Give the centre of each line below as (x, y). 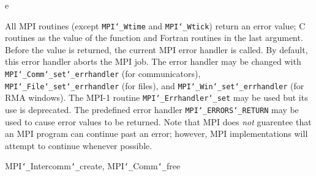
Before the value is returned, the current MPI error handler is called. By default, (156, 49)
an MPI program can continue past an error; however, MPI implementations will (156, 134)
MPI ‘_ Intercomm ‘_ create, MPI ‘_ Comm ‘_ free (93, 166)
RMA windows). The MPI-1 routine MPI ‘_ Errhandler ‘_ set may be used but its (156, 97)
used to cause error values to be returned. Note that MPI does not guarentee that (158, 121)
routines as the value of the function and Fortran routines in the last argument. (154, 38)
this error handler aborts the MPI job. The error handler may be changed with (153, 61)
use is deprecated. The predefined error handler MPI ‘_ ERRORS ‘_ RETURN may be (152, 109)
